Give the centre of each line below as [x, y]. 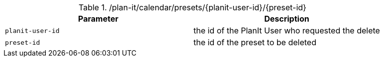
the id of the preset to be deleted [255, 42]
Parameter [98, 19]
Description [287, 19]
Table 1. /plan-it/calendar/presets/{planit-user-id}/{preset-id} [192, 7]
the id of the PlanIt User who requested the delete [287, 30]
